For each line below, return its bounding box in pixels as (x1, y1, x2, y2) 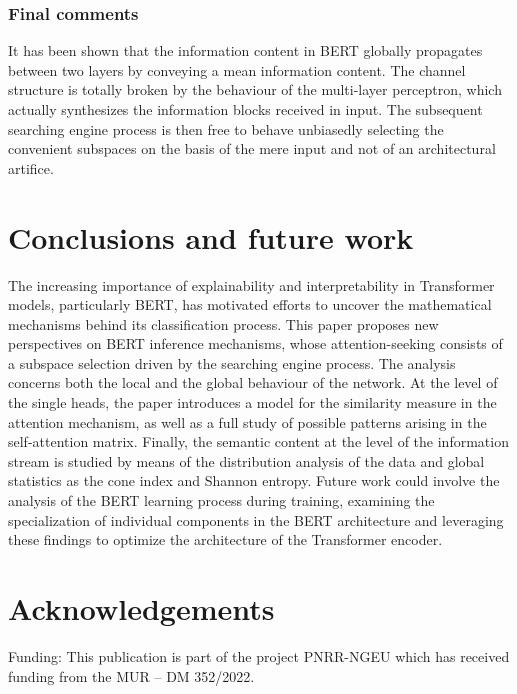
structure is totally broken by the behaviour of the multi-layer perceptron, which (8, 79, 502, 100)
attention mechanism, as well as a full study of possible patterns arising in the (8, 411, 487, 432)
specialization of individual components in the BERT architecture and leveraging (8, 509, 504, 530)
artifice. (8, 157, 54, 178)
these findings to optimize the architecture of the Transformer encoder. (8, 529, 443, 550)
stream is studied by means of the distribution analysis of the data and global (8, 450, 485, 471)
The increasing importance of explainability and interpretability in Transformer (8, 274, 495, 295)
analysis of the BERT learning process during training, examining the (8, 490, 435, 511)
